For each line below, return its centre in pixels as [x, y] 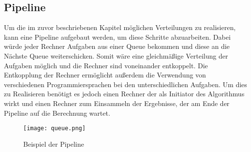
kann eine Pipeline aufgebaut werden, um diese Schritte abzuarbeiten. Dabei [117, 37]
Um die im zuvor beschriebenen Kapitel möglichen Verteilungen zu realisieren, [120, 27]
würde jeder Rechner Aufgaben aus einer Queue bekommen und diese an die [117, 46]
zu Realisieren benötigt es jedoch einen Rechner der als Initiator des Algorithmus [124, 94]
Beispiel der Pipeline [54, 144]
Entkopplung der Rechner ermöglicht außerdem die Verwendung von [105, 75]
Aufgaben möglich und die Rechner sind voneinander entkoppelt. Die [106, 65]
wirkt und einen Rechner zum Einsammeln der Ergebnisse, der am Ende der [117, 103]
